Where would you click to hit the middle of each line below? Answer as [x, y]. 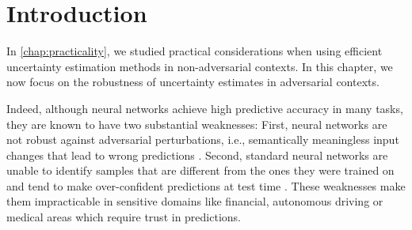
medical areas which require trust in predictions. [124, 217]
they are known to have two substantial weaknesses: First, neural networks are [197, 124]
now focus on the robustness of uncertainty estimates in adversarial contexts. [193, 82]
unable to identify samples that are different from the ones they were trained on [200, 170]
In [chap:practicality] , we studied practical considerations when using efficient [195, 51]
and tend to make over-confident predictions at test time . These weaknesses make [206, 185]
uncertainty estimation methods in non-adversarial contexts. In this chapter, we [200, 66]
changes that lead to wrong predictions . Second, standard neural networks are [197, 155]
